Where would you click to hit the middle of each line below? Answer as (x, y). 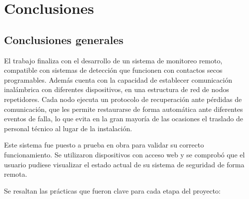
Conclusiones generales (64, 39)
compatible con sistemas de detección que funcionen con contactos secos (113, 70)
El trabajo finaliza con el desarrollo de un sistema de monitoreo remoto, (113, 60)
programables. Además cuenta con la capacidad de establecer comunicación (118, 79)
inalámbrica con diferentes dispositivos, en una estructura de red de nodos (117, 89)
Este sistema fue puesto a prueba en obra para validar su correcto (104, 145)
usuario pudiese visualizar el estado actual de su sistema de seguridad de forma (124, 164)
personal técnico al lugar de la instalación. (68, 128)
